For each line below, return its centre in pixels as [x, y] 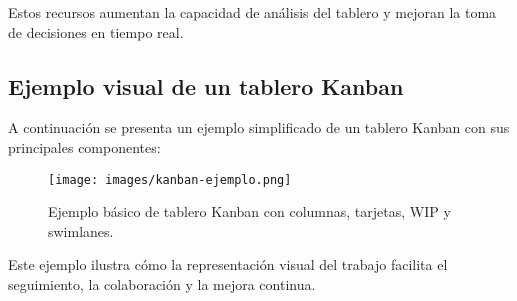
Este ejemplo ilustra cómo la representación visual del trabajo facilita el [228, 264]
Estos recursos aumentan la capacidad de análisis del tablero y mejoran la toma [252, 12]
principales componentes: [84, 146]
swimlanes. [81, 230]
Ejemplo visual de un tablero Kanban [206, 85]
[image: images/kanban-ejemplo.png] [170, 179]
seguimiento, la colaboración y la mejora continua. [162, 284]
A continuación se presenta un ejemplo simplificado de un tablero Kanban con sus [259, 127]
